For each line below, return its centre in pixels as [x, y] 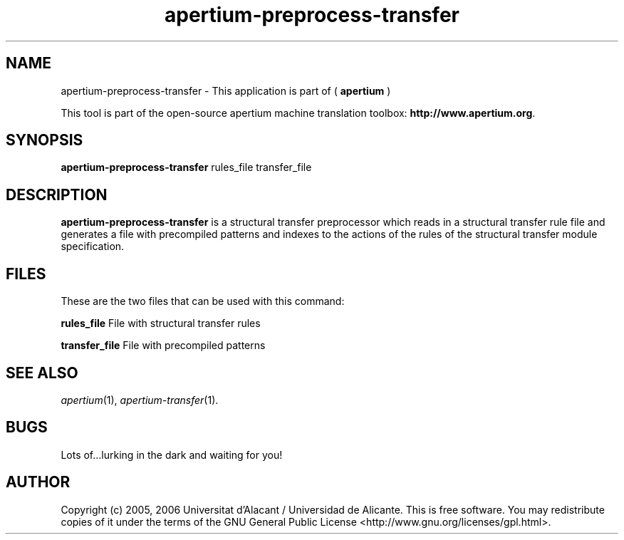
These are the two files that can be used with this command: [203, 301]
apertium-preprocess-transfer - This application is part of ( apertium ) [226, 90]
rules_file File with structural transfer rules [161, 323]
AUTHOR [38, 482]
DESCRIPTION [57, 194]
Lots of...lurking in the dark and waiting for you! [172, 455]
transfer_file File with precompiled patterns [163, 346]
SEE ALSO [42, 373]
